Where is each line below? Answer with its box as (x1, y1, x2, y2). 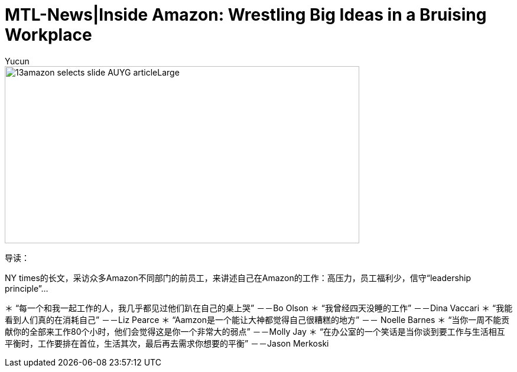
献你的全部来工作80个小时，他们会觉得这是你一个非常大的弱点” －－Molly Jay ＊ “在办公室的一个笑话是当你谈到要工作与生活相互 (5, 326, 505, 337)
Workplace (5, 25, 92, 45)
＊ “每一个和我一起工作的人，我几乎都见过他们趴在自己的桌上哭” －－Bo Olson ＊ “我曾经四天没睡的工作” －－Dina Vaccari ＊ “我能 (5, 302, 513, 313)
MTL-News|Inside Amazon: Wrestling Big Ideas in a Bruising (5, 5, 487, 25)
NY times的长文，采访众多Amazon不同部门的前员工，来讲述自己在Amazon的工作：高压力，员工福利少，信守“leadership (5, 272, 472, 283)
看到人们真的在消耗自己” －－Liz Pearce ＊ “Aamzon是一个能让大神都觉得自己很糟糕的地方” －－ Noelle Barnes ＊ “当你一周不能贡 (5, 314, 510, 325)
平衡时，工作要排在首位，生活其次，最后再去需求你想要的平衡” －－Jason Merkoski (5, 338, 329, 348)
